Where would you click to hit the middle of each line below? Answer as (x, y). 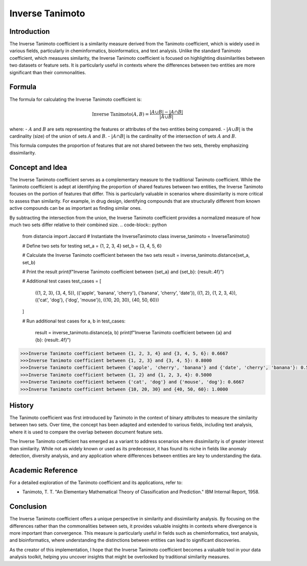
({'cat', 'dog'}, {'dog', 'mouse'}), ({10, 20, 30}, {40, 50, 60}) (97, 300)
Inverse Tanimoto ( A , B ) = (120, 114)
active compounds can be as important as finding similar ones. (76, 208)
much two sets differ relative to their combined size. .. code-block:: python (88, 225)
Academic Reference (43, 470)
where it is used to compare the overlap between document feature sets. (86, 432)
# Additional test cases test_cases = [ (62, 281)
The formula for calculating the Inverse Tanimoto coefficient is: (76, 99)
